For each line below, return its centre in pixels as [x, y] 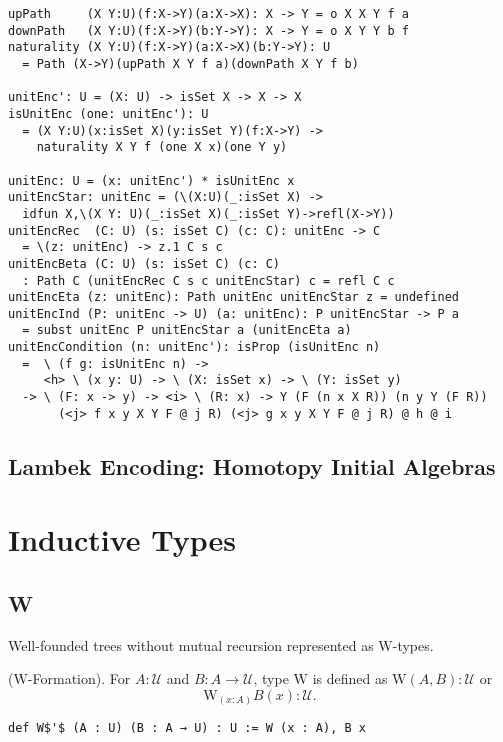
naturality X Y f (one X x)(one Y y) [162, 147]
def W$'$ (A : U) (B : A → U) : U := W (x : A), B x [187, 728]
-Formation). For [79, 678]
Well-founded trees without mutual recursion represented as [191, 644]
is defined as [350, 678]
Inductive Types [122, 539]
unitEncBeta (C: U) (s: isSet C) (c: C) [144, 263]
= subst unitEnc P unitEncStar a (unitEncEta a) [187, 330]
